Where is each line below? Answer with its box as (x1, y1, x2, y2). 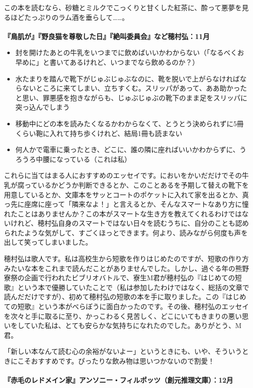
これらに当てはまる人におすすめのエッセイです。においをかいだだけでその (4, 170, 242, 180)
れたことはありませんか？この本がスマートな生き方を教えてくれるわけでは (4, 208, 242, 218)
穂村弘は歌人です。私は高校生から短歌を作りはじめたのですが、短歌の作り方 (4, 253, 249, 264)
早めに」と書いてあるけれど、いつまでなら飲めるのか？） (15, 57, 199, 67)
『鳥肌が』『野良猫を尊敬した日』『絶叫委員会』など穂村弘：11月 (4, 31, 210, 41)
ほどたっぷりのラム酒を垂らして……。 (10, 12, 129, 22)
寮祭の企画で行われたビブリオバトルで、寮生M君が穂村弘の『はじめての (4, 272, 235, 283)
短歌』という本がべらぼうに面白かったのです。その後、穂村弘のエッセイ (17, 301, 249, 311)
